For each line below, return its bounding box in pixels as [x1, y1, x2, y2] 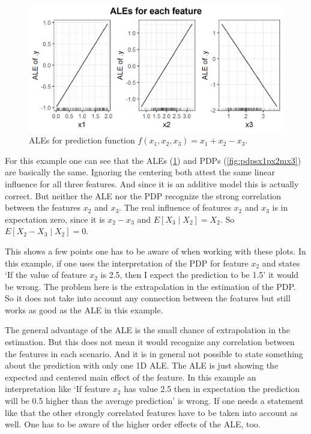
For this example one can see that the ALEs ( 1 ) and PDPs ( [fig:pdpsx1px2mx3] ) [5, 154, 301, 166]
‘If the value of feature [5, 268, 87, 281]
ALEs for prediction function [29, 134, 135, 146]
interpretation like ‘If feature [5, 382, 110, 395]
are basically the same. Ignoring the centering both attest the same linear [5, 166, 275, 178]
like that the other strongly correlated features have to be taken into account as [5, 406, 298, 418]
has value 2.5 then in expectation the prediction [124, 382, 300, 395]
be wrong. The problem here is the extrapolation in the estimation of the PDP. [5, 280, 296, 292]
